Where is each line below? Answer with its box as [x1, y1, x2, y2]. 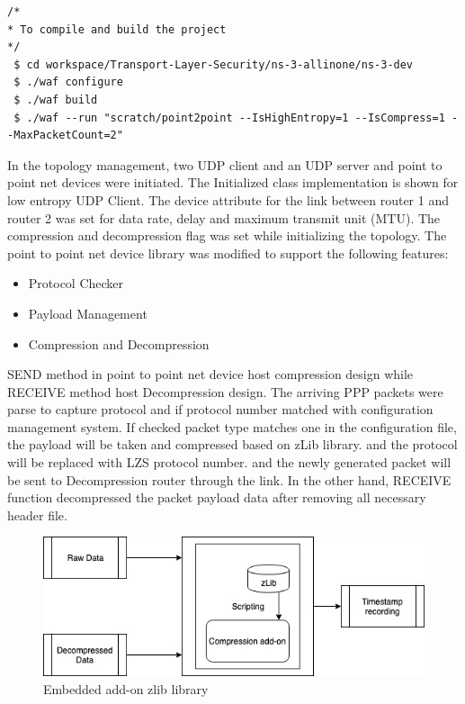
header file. [7, 505, 67, 524]
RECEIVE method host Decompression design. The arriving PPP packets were [7, 382, 443, 401]
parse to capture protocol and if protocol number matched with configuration [7, 400, 434, 419]
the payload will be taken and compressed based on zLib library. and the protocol [7, 435, 458, 454]
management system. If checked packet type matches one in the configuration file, [7, 417, 457, 436]
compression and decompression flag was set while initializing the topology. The [7, 226, 447, 245]
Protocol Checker [28, 274, 124, 293]
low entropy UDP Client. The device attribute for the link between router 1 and [7, 190, 449, 209]
